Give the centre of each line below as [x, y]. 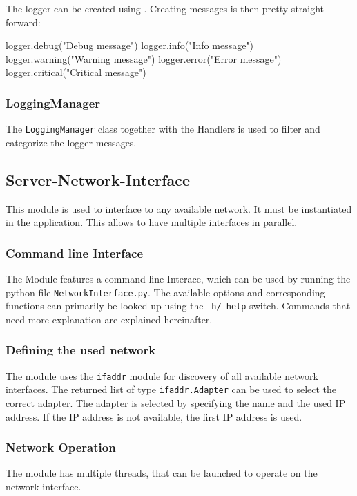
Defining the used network [81, 350]
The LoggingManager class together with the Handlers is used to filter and [163, 129]
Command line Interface [75, 252]
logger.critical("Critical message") [76, 72]
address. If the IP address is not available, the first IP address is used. [154, 416]
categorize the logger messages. [71, 142]
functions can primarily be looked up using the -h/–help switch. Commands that [178, 306]
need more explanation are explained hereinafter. [109, 319]
